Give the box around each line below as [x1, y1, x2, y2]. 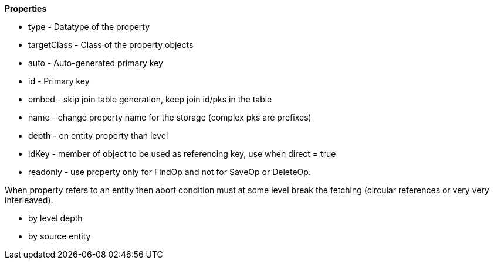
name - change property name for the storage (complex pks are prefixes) [28, 112, 312, 122]
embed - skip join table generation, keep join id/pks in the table [28, 94, 272, 104]
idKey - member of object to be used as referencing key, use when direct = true [28, 149, 336, 159]
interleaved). [5, 195, 53, 205]
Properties [5, 4, 47, 13]
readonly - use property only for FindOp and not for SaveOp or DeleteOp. [28, 167, 311, 177]
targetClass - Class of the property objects [28, 40, 194, 50]
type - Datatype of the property [28, 22, 150, 32]
